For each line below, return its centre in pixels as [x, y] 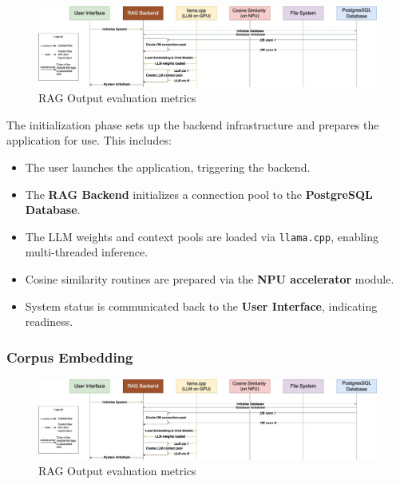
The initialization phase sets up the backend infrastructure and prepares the [193, 124]
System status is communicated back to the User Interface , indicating [201, 305]
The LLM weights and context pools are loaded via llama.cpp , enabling [202, 236]
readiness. [49, 321]
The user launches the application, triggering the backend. [168, 167]
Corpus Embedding [70, 357]
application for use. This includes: [89, 140]
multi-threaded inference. [87, 252]
